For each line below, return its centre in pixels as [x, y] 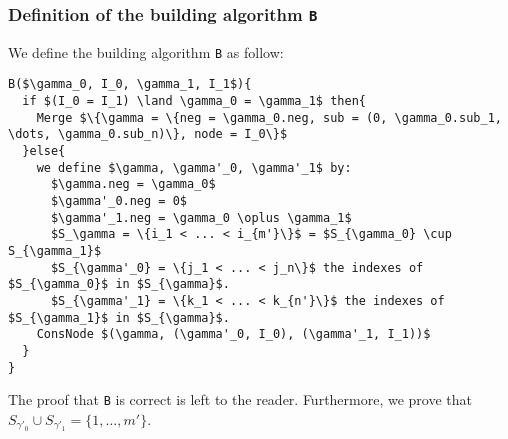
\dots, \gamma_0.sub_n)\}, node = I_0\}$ [148, 134]
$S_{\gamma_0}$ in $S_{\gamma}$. [119, 284]
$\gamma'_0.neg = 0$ [118, 201]
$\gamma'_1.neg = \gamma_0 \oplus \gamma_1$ [201, 217]
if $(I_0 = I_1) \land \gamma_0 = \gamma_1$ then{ [194, 101]
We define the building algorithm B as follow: [146, 51]
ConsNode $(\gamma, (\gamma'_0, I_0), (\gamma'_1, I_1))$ [233, 334]
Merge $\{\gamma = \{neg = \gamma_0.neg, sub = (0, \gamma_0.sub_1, [269, 117]
